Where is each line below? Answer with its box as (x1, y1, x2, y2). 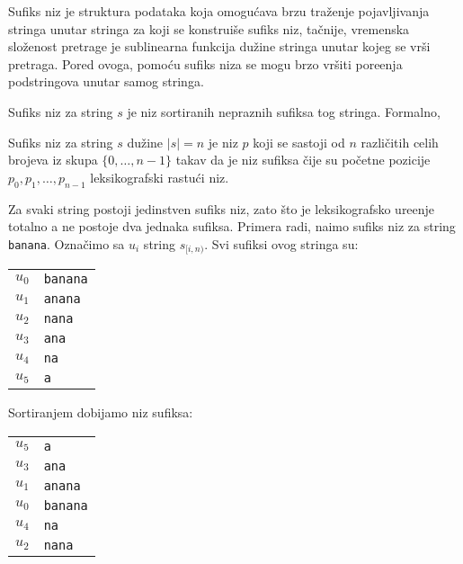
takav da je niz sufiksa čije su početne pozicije (175, 150, 431, 169)
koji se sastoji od (253, 132, 345, 151)
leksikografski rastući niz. (90, 167, 229, 186)
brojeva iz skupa (8, 150, 98, 169)
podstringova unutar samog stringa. (8, 72, 204, 91)
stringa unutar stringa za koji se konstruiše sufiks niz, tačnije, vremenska (8, 19, 410, 38)
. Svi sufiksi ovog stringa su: (204, 234, 359, 253)
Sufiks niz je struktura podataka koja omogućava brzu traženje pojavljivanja (8, 2, 430, 20)
